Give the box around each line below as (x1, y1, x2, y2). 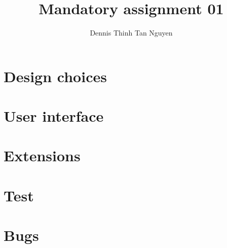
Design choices (4, 65, 107, 86)
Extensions (4, 145, 81, 166)
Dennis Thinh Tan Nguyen (90, 27, 173, 38)
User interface (4, 105, 104, 126)
